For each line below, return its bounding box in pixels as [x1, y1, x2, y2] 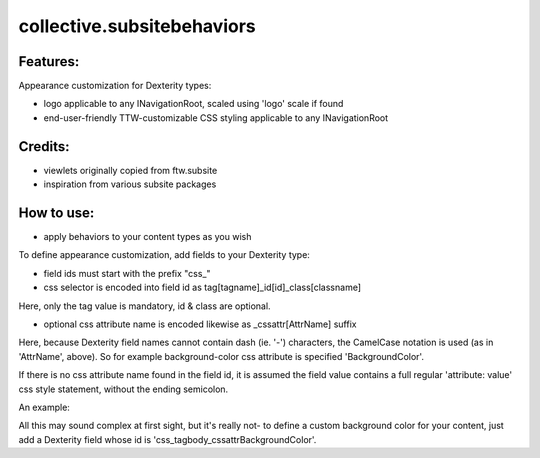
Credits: [18, 138, 70, 155]
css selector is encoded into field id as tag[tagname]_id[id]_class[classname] [43, 281, 362, 294]
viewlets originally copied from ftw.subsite [43, 164, 218, 176]
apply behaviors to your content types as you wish [43, 231, 252, 243]
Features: [18, 53, 80, 70]
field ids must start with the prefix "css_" [43, 267, 211, 279]
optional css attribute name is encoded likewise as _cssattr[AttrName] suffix [43, 318, 357, 330]
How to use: [18, 204, 95, 221]
